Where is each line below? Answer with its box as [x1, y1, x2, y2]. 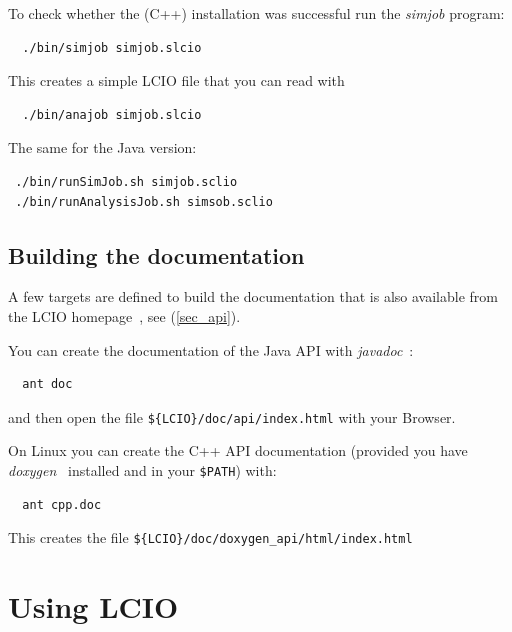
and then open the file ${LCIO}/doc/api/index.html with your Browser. [8, 406, 456, 427]
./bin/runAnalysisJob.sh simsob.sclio [15, 194, 273, 209]
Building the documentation [8, 239, 305, 270]
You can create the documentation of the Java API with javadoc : [8, 339, 414, 360]
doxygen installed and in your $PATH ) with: [8, 459, 277, 480]
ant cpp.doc [22, 497, 102, 512]
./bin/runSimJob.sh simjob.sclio [15, 174, 238, 189]
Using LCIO [8, 586, 179, 627]
